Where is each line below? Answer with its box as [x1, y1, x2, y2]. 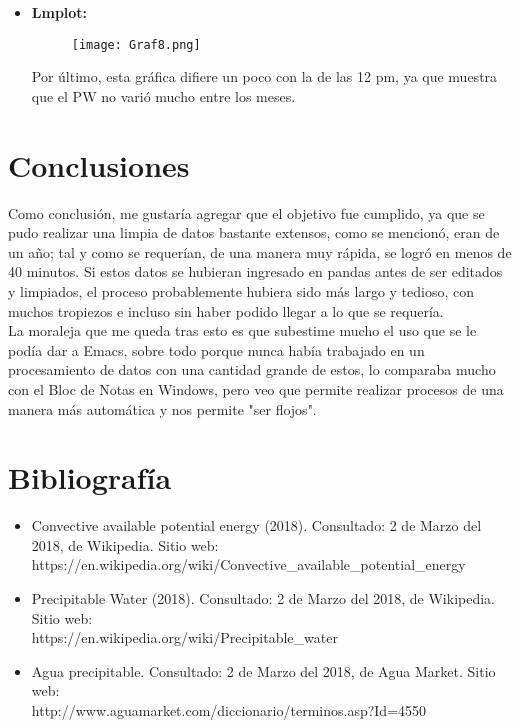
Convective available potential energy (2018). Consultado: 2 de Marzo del [31, 515, 482, 536]
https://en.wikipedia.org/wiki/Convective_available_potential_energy [31, 554, 466, 575]
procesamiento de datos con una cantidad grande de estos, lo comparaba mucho [8, 359, 496, 380]
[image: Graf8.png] [71, 37, 201, 52]
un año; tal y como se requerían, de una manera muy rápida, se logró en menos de [8, 241, 512, 262]
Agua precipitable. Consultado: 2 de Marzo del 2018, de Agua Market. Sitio [31, 660, 496, 681]
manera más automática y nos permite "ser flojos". [8, 398, 317, 419]
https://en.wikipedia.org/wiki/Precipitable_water [31, 627, 338, 648]
